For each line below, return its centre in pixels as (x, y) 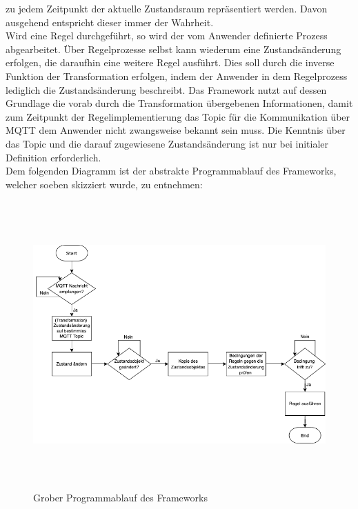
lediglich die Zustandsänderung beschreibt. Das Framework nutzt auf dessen (166, 89)
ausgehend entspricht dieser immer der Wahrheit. (110, 22)
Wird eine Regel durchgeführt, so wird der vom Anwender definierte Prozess (167, 36)
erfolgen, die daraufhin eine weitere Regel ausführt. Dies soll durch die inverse (170, 62)
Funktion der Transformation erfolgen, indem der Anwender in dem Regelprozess (177, 76)
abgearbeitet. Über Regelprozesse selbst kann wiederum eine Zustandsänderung (173, 49)
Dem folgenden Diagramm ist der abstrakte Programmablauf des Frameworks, (171, 171)
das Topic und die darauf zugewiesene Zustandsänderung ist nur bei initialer (167, 143)
